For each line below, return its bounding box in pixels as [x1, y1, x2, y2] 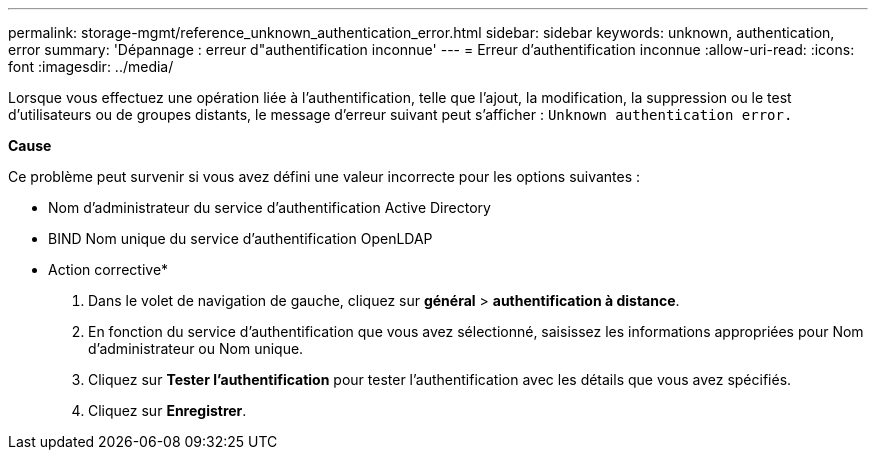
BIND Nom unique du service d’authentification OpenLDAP [48, 230, 433, 247]
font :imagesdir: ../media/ [8, 58, 174, 75]
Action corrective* [48, 261, 169, 278]
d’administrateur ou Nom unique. [88, 340, 304, 357]
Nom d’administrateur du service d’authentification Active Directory [48, 199, 491, 216]
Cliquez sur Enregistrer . [88, 402, 247, 419]
